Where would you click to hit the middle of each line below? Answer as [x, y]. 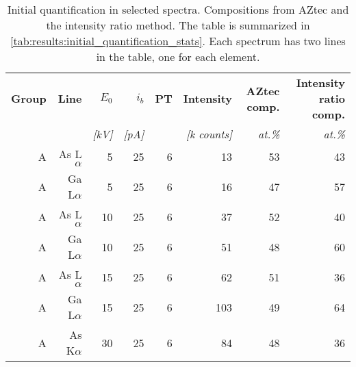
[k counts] [209, 134]
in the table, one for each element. [178, 56]
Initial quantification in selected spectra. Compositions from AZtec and [178, 9]
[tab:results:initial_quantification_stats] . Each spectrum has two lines [178, 41]
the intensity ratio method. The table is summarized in [178, 25]
